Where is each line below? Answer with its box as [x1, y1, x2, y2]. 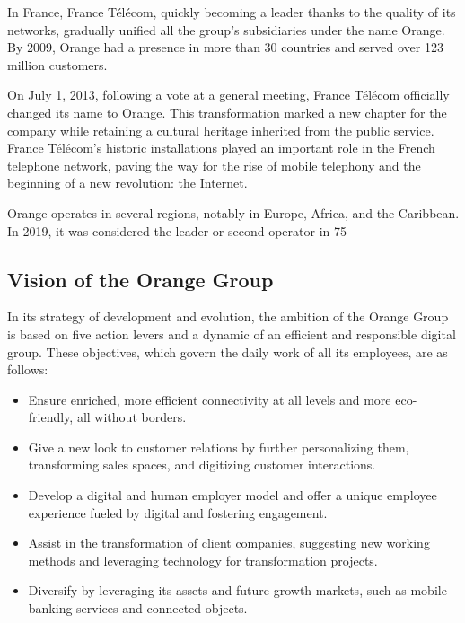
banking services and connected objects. [28, 599, 248, 618]
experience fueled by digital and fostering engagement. [28, 503, 328, 522]
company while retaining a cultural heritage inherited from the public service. [7, 120, 434, 139]
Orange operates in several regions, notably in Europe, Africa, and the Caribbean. [7, 203, 460, 222]
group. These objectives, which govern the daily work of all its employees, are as [7, 342, 448, 361]
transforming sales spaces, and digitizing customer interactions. [28, 455, 376, 474]
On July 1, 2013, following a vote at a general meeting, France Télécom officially [7, 85, 450, 104]
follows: [7, 360, 48, 379]
